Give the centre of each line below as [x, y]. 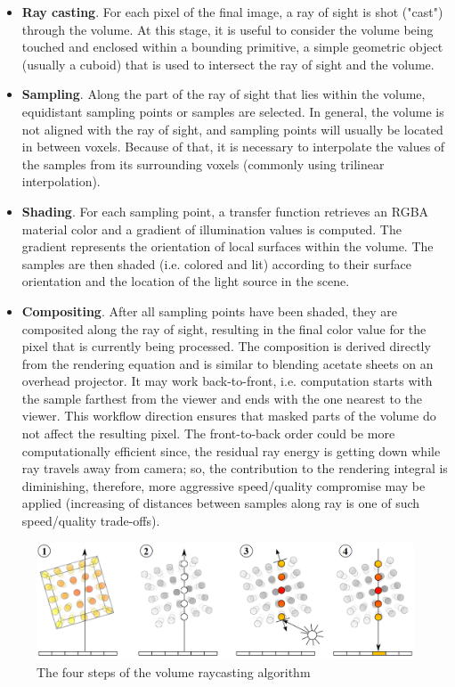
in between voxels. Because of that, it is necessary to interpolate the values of [233, 147]
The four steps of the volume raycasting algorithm [174, 671]
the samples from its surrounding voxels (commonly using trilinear [203, 164]
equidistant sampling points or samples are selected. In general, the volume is [233, 111]
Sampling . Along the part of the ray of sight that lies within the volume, [223, 94]
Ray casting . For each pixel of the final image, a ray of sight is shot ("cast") [232, 12]
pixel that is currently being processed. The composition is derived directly [226, 346]
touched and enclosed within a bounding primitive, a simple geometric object [232, 47]
